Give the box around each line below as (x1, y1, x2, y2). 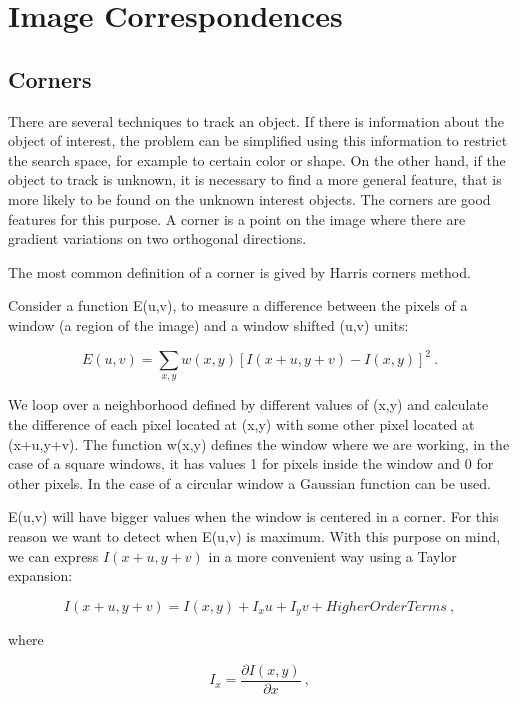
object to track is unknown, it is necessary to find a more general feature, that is (8, 169, 502, 190)
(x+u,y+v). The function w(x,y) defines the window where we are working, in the (8, 433, 510, 454)
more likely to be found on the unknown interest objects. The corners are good (8, 188, 491, 209)
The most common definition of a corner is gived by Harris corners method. (8, 261, 471, 282)
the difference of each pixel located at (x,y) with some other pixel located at (8, 414, 475, 434)
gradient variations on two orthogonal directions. (8, 228, 307, 249)
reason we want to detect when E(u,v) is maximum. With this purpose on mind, (8, 525, 501, 546)
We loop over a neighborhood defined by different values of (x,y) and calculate (8, 394, 489, 415)
